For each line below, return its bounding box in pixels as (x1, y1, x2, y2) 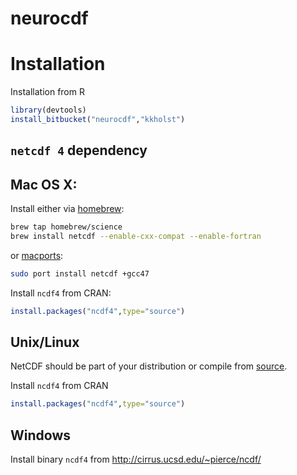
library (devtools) (10, 105, 87, 116)
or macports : (10, 249, 64, 261)
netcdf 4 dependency (10, 142, 148, 159)
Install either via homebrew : (10, 203, 125, 215)
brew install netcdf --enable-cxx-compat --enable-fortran (10, 231, 262, 241)
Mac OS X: (10, 176, 78, 193)
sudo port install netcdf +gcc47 (10, 268, 150, 279)
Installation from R (10, 86, 85, 98)
